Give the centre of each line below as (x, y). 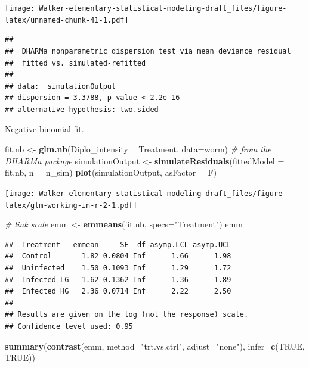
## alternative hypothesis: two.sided (82, 109)
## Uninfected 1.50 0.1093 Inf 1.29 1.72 (118, 268)
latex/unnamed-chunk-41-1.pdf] (67, 20)
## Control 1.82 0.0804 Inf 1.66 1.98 (118, 256)
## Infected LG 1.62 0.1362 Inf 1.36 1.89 (118, 280)
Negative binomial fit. (44, 129)
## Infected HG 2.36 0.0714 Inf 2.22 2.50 (118, 291)
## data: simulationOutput (61, 86)
